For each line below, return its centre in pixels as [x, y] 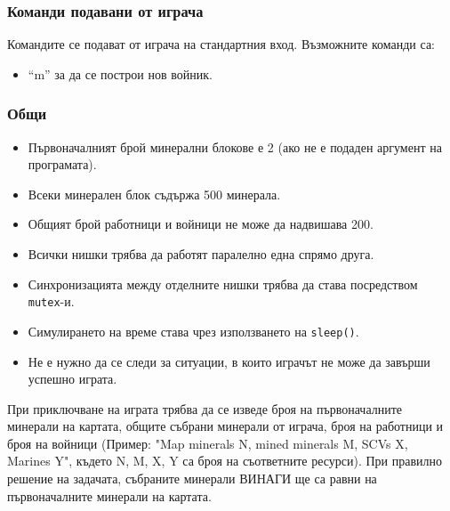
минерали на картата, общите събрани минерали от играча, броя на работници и [225, 426]
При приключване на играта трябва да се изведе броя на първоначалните [205, 408]
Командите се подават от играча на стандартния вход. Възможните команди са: [221, 44]
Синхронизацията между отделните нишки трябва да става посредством [223, 284]
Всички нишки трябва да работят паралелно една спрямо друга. [201, 254]
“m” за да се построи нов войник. [120, 73]
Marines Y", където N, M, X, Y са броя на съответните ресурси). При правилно [225, 461]
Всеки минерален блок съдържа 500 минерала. [154, 194]
